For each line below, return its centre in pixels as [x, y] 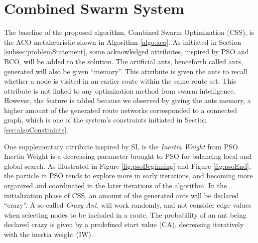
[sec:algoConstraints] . [36, 130]
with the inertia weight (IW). [49, 234]
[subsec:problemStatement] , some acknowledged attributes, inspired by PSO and [127, 52]
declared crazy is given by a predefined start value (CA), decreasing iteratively [124, 224]
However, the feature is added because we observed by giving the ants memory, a [128, 100]
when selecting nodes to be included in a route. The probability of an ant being [125, 214]
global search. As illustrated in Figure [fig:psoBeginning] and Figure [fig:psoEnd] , [128, 166]
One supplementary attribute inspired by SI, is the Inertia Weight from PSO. [122, 146]
